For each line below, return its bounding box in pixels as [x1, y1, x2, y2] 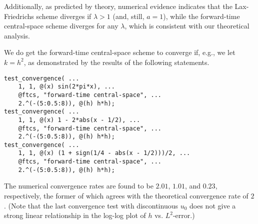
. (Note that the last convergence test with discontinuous [4, 200, 178, 210]
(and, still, [112, 10, 144, 21]
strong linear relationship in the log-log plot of [4, 210, 146, 220]
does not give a [189, 200, 236, 210]
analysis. [4, 30, 30, 40]
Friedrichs [4, 10, 34, 21]
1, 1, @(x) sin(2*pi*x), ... [18, 83, 115, 90]
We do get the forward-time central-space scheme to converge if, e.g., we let [4, 47, 235, 57]
